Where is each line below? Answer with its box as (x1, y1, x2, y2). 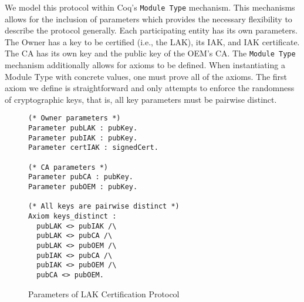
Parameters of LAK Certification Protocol (28, 287, 180, 300)
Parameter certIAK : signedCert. (28, 143, 158, 152)
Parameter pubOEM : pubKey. (28, 183, 138, 192)
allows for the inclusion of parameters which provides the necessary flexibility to (5, 12, 292, 25)
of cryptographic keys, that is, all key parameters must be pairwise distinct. (5, 93, 277, 105)
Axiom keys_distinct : (28, 212, 117, 221)
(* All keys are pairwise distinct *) (28, 202, 180, 211)
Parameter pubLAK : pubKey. (28, 124, 138, 133)
